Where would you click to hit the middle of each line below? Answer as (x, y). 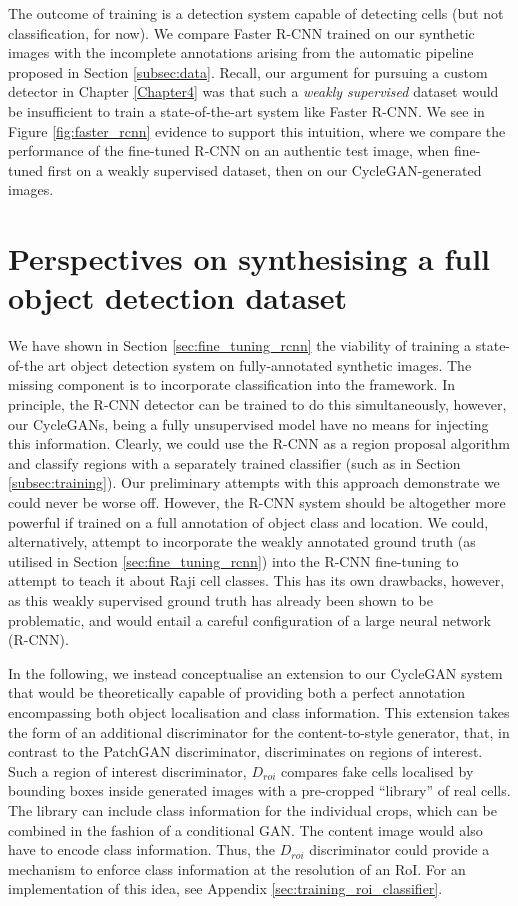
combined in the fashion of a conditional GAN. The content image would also (245, 829)
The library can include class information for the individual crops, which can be (252, 809)
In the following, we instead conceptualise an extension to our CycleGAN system (255, 672)
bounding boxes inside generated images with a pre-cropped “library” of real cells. (259, 790)
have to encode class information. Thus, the (142, 849)
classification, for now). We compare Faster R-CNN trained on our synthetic (241, 32)
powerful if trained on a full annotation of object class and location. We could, (248, 521)
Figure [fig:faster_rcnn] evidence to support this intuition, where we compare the (257, 130)
